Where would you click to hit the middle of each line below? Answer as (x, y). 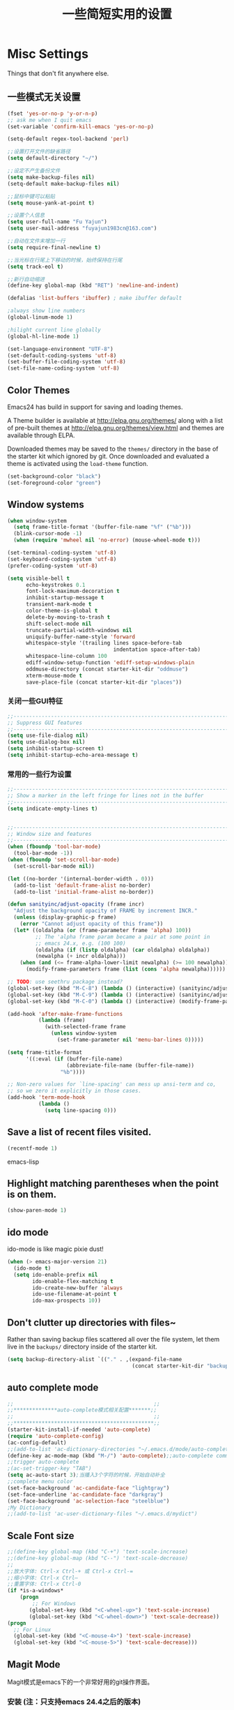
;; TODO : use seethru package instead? (65, 982)
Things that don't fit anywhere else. (58, 73)
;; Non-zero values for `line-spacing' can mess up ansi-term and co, (112, 1085)
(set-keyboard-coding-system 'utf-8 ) (62, 559)
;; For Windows (54, 1604)
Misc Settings (48, 54)
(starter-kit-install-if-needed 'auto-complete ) (79, 1430)
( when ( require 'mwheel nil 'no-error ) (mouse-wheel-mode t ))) (107, 540)
